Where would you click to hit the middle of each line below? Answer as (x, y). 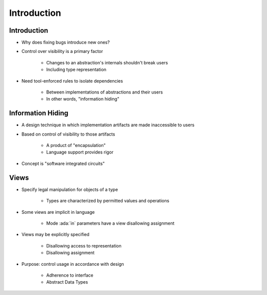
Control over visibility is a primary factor (62, 51)
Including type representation (76, 70)
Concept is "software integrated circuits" (63, 163)
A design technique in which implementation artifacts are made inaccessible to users (108, 125)
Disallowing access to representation (84, 246)
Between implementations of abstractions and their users (105, 92)
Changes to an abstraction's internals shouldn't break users (107, 62)
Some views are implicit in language (58, 212)
